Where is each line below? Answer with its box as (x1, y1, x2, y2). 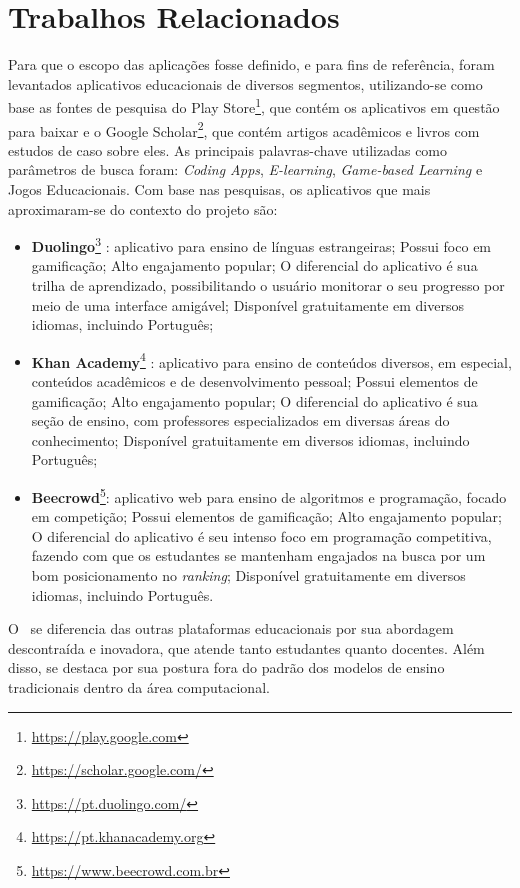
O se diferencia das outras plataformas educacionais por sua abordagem (8, 618, 454, 639)
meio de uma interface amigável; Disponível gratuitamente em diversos (31, 294, 464, 315)
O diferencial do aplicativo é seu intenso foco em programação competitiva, (31, 525, 492, 546)
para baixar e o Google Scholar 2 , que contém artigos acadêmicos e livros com (8, 117, 480, 141)
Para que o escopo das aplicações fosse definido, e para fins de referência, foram (8, 54, 495, 75)
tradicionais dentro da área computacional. (8, 677, 270, 698)
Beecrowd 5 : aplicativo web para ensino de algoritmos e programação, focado (31, 484, 507, 507)
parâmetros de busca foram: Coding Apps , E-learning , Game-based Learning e (8, 159, 483, 180)
